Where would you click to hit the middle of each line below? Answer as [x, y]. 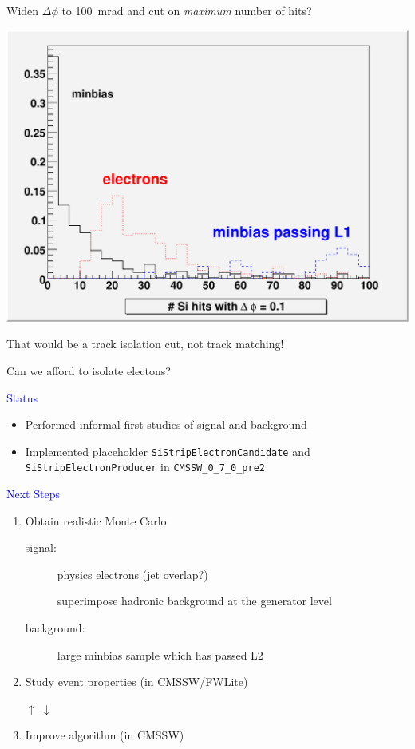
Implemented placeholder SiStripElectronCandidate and [168, 451]
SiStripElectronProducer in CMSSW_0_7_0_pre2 [145, 467]
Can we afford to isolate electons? [89, 370]
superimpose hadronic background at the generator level [194, 601]
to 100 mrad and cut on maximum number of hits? [187, 10]
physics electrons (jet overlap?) [132, 574]
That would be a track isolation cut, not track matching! [145, 344]
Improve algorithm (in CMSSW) [105, 735]
